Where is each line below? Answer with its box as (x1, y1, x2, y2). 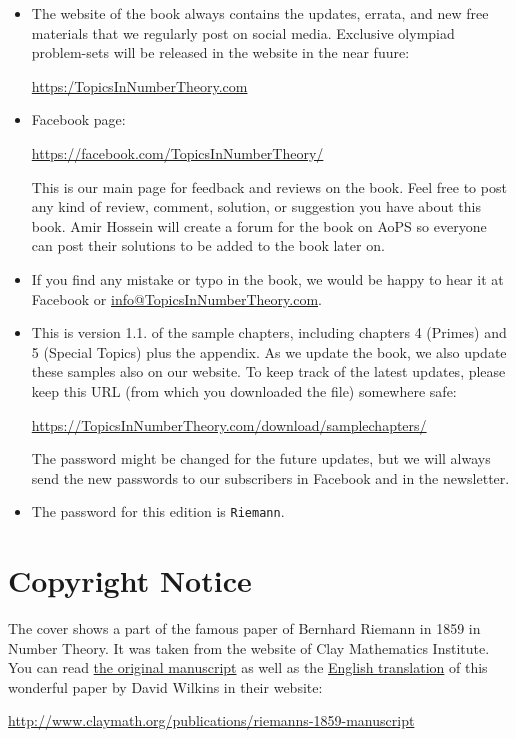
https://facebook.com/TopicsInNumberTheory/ (31, 142, 324, 163)
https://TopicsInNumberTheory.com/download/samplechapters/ (31, 414, 427, 435)
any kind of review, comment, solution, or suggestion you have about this (31, 196, 481, 217)
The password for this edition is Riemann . (31, 501, 285, 522)
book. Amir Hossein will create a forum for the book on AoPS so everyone (31, 215, 487, 236)
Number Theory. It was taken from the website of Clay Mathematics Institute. (8, 637, 490, 658)
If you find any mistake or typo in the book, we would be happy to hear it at (31, 268, 504, 289)
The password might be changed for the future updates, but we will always (31, 448, 491, 469)
